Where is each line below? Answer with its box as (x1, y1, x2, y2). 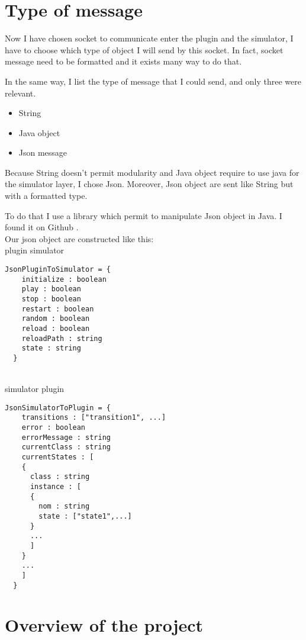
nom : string (38, 502, 90, 511)
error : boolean (21, 423, 86, 432)
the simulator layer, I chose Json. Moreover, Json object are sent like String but (5, 178, 294, 190)
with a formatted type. (5, 189, 88, 202)
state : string (21, 344, 81, 353)
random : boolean (21, 314, 90, 323)
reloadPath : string (21, 334, 102, 343)
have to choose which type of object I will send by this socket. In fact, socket (5, 43, 284, 56)
